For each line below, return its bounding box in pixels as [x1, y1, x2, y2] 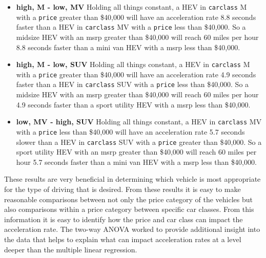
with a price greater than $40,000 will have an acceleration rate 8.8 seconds [16, 11, 256, 22]
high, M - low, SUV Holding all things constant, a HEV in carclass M [16, 59, 250, 70]
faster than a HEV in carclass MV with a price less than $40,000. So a [16, 21, 246, 32]
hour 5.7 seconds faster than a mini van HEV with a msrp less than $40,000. [16, 156, 257, 167]
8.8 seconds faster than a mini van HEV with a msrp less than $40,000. [16, 41, 240, 52]
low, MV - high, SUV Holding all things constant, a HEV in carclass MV [16, 116, 262, 127]
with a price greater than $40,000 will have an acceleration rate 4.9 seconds [16, 69, 256, 79]
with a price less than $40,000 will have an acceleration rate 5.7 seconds [16, 126, 245, 137]
